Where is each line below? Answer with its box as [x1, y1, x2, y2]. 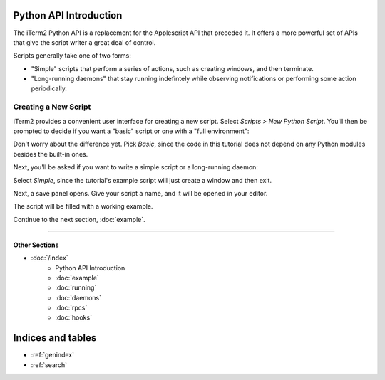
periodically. [31, 84, 68, 93]
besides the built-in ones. [13, 149, 88, 158]
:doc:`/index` [31, 253, 68, 263]
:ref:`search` [31, 360, 68, 369]
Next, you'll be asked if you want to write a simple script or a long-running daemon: [13, 163, 258, 171]
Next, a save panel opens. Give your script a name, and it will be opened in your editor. [13, 189, 268, 197]
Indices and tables [13, 332, 97, 344]
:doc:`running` [55, 283, 97, 292]
